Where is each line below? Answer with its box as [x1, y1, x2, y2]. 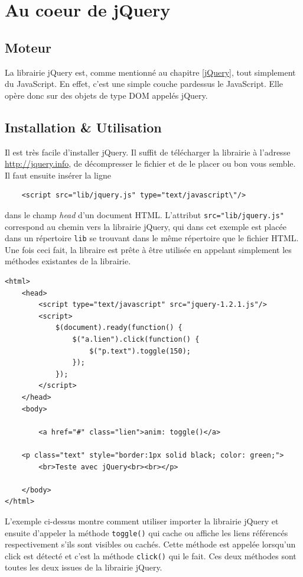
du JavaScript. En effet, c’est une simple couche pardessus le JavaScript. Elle [5, 77, 284, 90]
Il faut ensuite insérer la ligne [5, 168, 111, 181]
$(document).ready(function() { [55, 323, 183, 332]
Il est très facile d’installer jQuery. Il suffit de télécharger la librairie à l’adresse [5, 145, 291, 158]
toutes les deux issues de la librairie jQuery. [5, 561, 162, 573]
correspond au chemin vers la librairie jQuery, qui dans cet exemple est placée [5, 220, 286, 232]
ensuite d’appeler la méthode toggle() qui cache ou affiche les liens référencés [5, 526, 288, 539]
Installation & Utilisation [5, 118, 162, 136]
